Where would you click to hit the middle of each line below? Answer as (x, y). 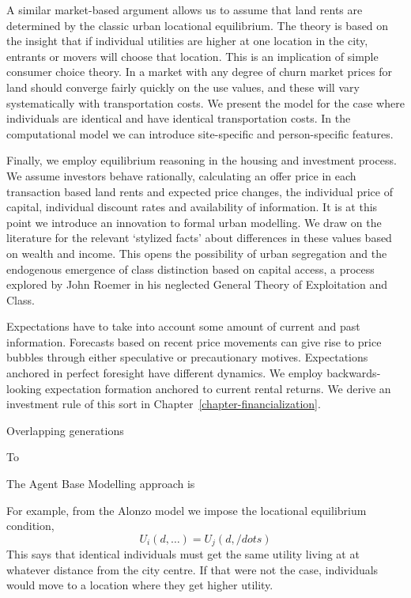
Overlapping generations (65, 430)
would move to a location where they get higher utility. (140, 585)
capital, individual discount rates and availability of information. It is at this (192, 207)
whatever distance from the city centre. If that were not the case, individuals (192, 569)
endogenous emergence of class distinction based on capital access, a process (190, 269)
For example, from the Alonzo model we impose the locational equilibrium (187, 510)
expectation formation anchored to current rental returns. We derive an (218, 388)
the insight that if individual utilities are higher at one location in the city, (187, 41)
